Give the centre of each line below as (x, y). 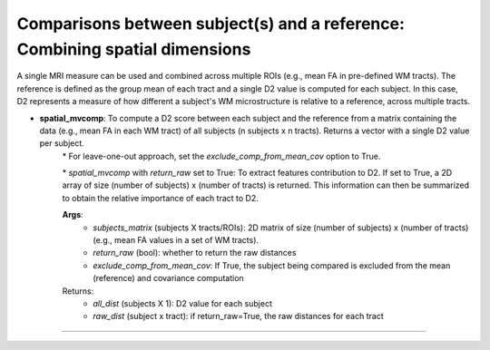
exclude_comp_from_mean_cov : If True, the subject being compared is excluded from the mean (272, 265)
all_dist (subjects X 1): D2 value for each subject (182, 303)
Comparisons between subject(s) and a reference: (211, 24)
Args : (73, 215)
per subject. (62, 143)
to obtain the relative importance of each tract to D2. (160, 198)
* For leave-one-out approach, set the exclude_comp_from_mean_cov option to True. (221, 156)
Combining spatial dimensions (134, 49)
